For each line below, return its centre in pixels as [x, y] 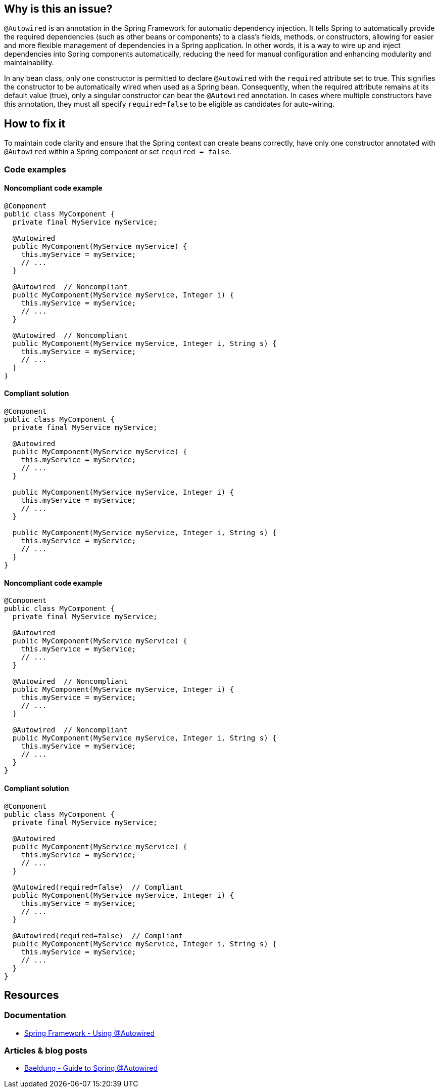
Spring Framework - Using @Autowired [90, 1033]
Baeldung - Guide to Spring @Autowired [91, 1068]
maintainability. [29, 63]
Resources [32, 995]
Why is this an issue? [58, 9]
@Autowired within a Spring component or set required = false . [118, 152]
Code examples [35, 169]
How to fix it [35, 123]
